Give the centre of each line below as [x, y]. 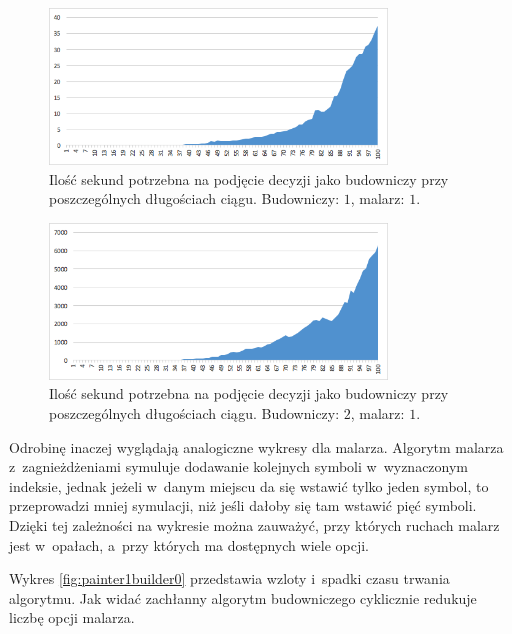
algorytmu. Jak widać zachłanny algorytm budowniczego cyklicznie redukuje [243, 597]
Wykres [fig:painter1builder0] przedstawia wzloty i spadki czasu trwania [229, 578]
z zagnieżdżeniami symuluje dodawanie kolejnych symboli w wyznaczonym [239, 466]
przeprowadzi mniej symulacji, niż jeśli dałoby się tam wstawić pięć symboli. [243, 505]
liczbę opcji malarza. [72, 617]
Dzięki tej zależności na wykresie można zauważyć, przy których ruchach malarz [254, 524]
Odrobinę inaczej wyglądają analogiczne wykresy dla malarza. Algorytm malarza [256, 446]
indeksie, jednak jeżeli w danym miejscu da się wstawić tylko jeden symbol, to [249, 485]
